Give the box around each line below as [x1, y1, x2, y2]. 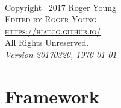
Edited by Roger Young [5, 13, 97, 25]
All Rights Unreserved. [5, 36, 89, 49]
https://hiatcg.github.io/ [5, 24, 101, 37]
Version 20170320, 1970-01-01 [5, 48, 117, 60]
